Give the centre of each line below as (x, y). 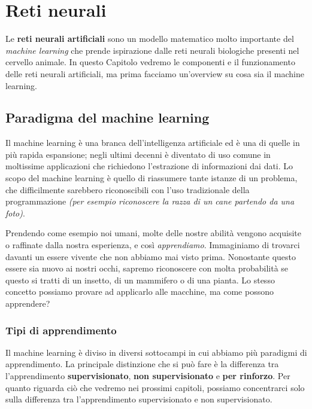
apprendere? (28, 303)
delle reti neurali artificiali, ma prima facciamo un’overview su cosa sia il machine (155, 73)
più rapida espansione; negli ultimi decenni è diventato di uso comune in (138, 154)
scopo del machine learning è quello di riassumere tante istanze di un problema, (152, 178)
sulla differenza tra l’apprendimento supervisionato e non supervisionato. (139, 399)
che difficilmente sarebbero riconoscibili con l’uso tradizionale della (128, 189)
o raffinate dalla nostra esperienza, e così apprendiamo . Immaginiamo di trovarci (153, 245)
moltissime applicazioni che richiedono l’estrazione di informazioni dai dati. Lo (149, 166)
